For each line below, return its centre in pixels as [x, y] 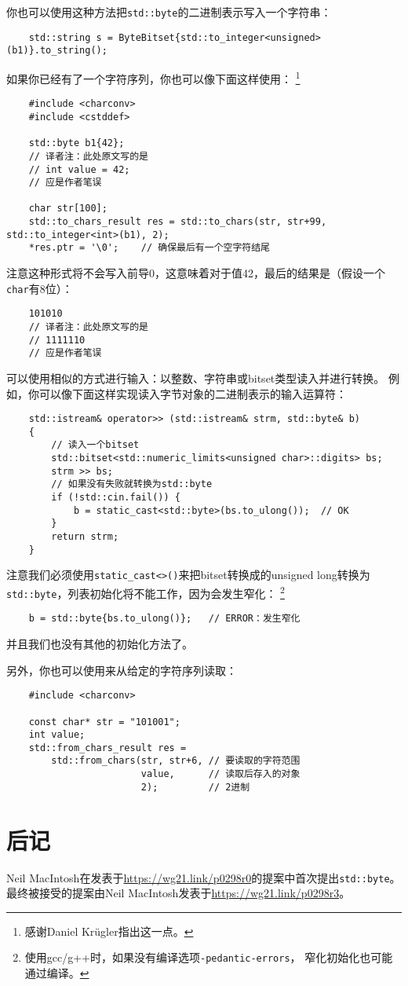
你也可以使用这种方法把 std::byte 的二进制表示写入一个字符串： [169, 12]
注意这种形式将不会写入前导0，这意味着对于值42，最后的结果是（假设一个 [196, 273]
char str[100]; [68, 209]
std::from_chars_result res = [107, 748]
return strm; [85, 537]
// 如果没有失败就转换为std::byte [132, 484]
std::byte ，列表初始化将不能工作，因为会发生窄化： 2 [146, 592]
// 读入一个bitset [95, 445]
